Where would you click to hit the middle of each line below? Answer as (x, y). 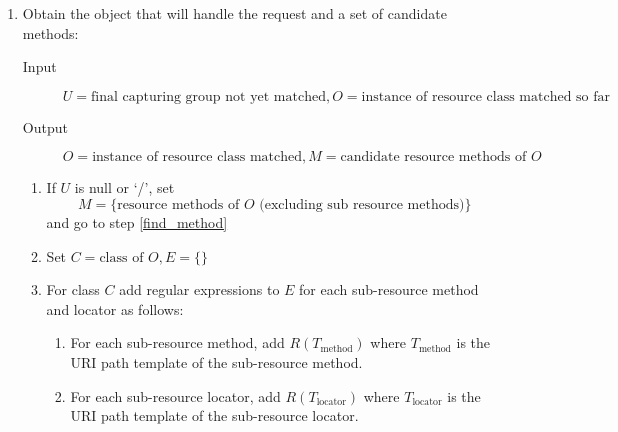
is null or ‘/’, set (124, 187)
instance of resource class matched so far (486, 96)
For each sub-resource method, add (177, 342)
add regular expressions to (199, 289)
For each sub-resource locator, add (175, 395)
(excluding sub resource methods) (362, 204)
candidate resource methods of (433, 157)
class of (121, 257)
